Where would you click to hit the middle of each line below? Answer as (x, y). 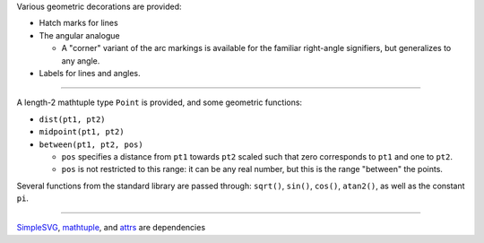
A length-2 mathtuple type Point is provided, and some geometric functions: (160, 102)
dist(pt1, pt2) (73, 119)
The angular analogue (79, 35)
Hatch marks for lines (78, 23)
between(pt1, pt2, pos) (91, 144)
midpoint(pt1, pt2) (82, 132)
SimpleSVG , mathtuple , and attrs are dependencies (111, 228)
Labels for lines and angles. (90, 73)
